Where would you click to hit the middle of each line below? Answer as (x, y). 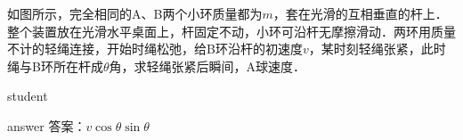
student (28, 96)
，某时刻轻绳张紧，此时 (377, 49)
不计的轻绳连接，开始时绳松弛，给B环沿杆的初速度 (155, 49)
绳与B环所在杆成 (55, 66)
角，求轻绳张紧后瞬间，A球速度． (207, 66)
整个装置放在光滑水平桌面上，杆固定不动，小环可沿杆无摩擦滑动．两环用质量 (231, 31)
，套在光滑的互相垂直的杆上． (360, 13)
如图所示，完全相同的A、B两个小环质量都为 (135, 13)
